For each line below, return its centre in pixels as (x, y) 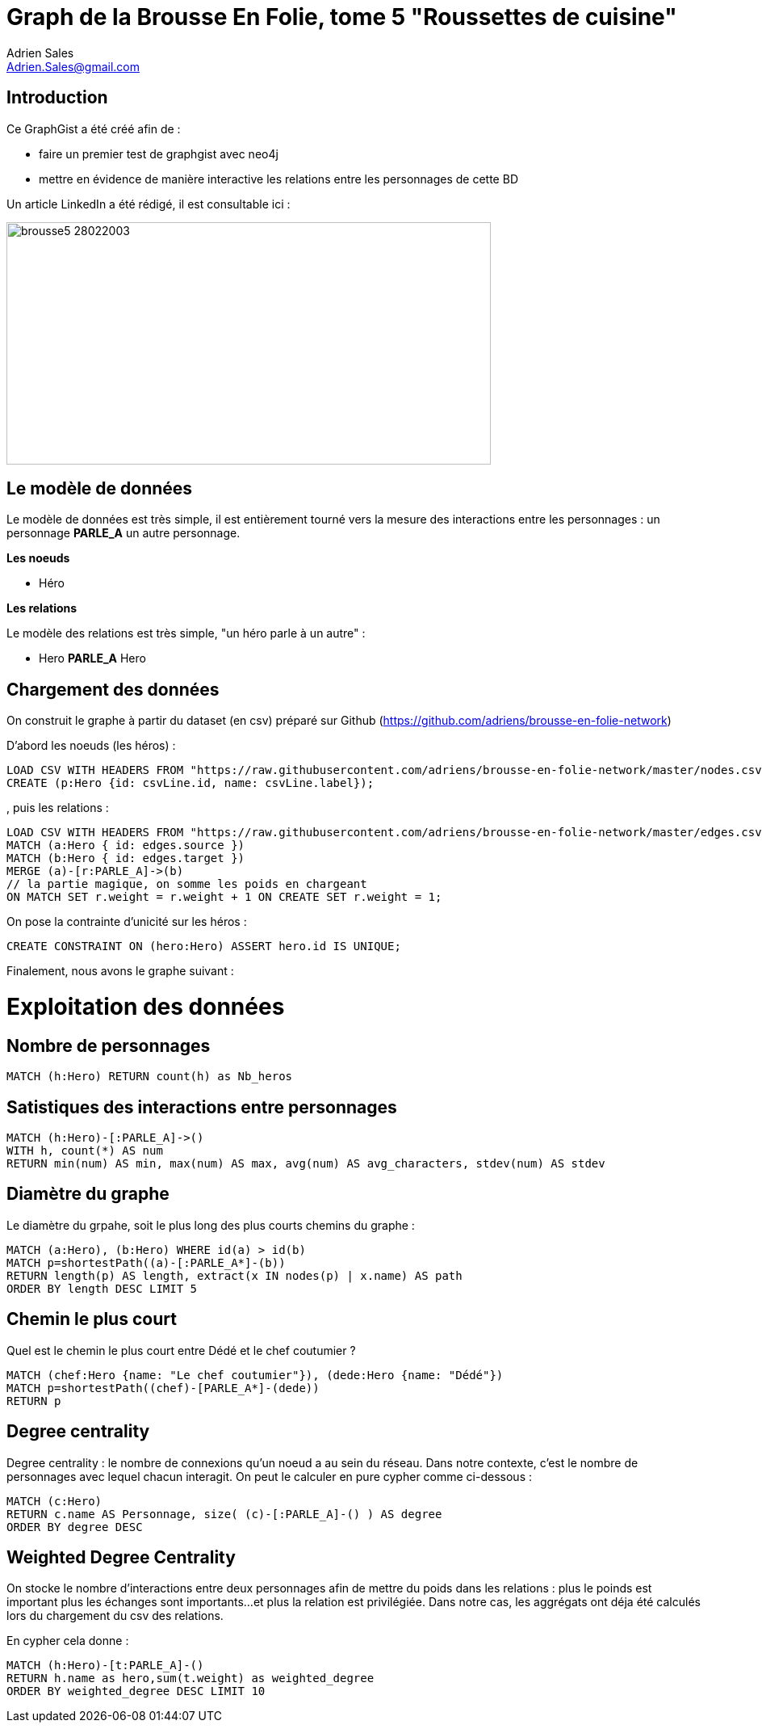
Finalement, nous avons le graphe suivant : (120, 971)
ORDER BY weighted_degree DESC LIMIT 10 (136, 1691)
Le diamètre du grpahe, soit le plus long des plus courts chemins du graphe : (211, 1225)
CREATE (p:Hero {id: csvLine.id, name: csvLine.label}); (190, 783)
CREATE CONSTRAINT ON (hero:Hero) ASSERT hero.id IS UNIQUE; (204, 947)
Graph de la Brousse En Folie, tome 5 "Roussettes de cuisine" (342, 17)
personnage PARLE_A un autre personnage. (124, 533)
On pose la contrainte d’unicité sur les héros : (127, 922)
